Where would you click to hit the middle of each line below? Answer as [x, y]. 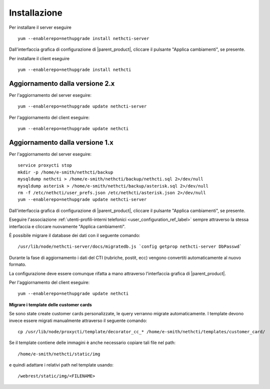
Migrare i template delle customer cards [51, 304]
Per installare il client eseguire [39, 58]
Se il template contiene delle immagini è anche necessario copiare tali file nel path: [92, 343]
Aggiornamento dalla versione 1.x [61, 142]
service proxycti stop [45, 165]
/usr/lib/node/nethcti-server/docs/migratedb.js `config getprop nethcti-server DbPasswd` [130, 247]
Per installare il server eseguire [40, 27]
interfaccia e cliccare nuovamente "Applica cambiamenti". [67, 226]
